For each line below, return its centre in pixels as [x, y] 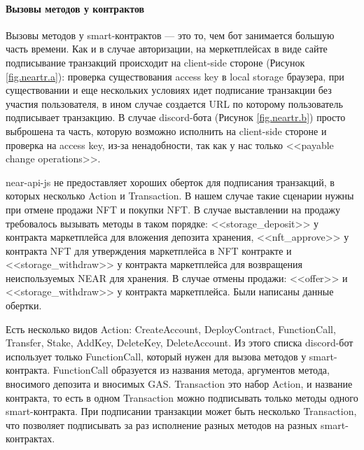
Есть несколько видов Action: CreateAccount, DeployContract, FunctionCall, [171, 329]
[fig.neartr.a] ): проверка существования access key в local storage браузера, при [175, 76]
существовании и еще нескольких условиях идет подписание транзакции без [169, 90]
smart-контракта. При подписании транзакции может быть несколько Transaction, [181, 411]
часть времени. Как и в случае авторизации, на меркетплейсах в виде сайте [167, 49]
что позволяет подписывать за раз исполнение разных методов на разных [162, 424]
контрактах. [30, 438]
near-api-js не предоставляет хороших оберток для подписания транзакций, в [170, 182]
